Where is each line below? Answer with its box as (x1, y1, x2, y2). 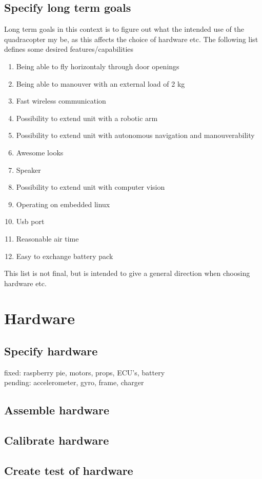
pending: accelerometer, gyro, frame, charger (4, 377, 144, 388)
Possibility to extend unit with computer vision (16, 182, 165, 192)
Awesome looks (16, 147, 64, 157)
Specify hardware (4, 343, 98, 359)
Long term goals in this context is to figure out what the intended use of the (4, 24, 245, 34)
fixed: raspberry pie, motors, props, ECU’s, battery (4, 367, 165, 377)
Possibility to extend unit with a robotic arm (16, 112, 158, 123)
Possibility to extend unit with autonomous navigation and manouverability (16, 130, 255, 141)
